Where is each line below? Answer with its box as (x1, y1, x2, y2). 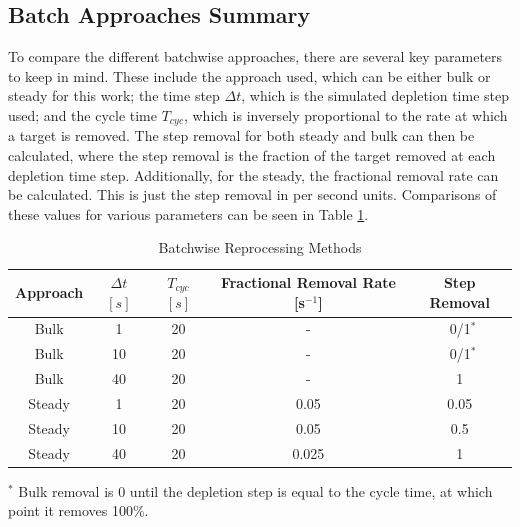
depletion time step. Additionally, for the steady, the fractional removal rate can (8, 164, 499, 185)
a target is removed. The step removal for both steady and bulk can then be (8, 125, 475, 146)
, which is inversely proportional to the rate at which (183, 104, 508, 125)
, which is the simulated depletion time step (241, 85, 510, 106)
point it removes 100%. (8, 500, 149, 521)
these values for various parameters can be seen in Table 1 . (8, 203, 369, 224)
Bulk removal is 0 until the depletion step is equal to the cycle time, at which (18, 480, 493, 501)
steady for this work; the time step (8, 85, 220, 106)
